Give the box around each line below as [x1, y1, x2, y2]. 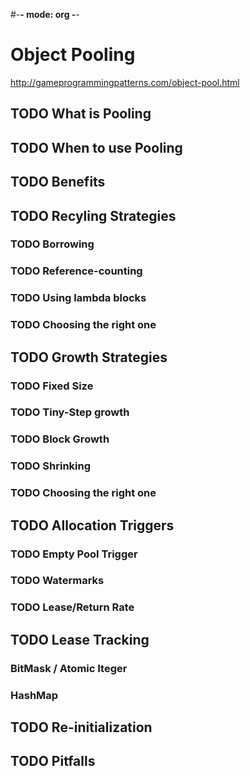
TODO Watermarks [10, 574, 105, 588]
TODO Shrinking [10, 459, 92, 473]
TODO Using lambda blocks [10, 291, 147, 305]
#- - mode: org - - [10, 9, 80, 20]
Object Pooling [10, 44, 136, 66]
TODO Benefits [10, 174, 106, 191]
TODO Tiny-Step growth [10, 405, 130, 419]
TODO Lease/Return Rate [10, 600, 135, 614]
